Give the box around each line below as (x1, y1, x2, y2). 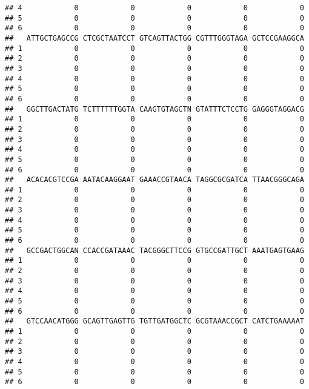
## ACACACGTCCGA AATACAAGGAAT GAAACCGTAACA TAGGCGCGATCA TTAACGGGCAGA (5, 175, 304, 184)
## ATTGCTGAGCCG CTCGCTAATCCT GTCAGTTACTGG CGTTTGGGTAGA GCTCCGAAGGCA (5, 33, 304, 42)
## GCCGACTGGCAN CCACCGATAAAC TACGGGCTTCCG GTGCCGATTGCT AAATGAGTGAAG (5, 246, 304, 255)
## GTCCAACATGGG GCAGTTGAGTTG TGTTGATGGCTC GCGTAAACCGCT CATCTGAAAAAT (5, 317, 304, 326)
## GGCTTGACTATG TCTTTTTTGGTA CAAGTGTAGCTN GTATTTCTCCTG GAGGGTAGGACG (5, 104, 304, 113)
